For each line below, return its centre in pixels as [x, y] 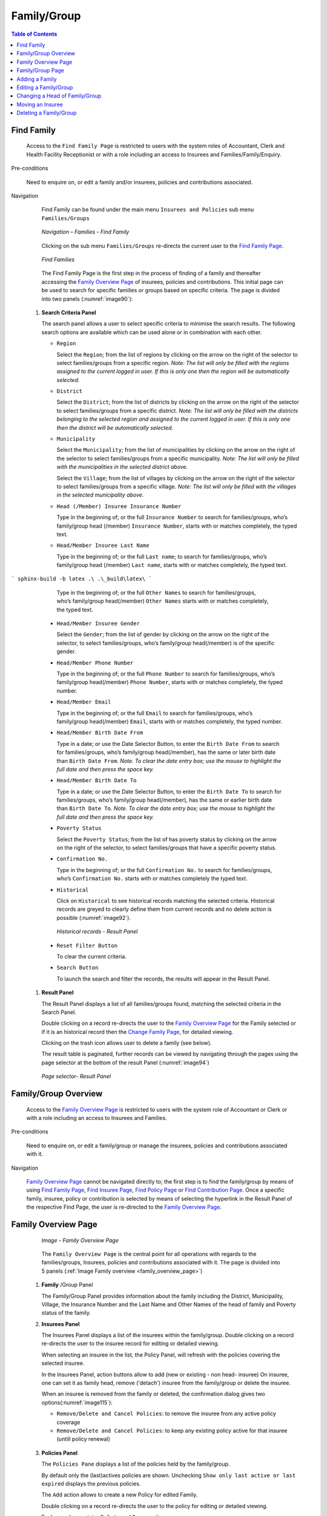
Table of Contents [34, 34]
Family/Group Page [41, 70]
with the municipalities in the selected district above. [122, 467]
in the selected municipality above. [100, 495]
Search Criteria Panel [69, 312]
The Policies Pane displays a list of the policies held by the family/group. [136, 1464]
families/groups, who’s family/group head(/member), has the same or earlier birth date [164, 800]
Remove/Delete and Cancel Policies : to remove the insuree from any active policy [167, 1414]
